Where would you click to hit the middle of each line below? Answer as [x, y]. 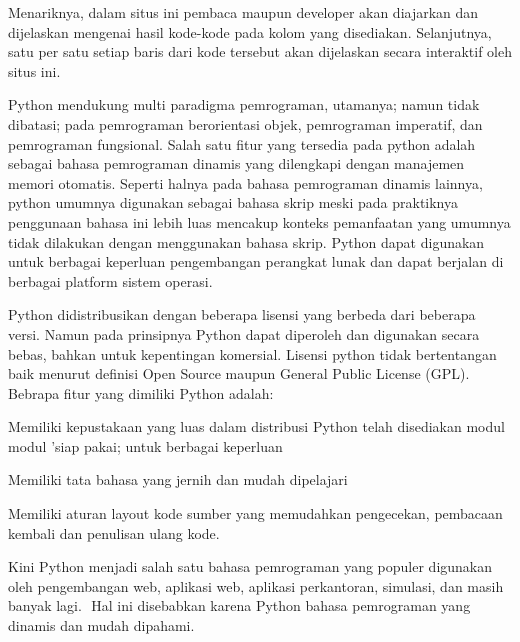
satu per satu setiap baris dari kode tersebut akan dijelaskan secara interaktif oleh [260, 51]
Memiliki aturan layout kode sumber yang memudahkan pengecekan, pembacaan [255, 513]
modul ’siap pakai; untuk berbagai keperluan [145, 445]
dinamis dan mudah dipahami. [101, 625]
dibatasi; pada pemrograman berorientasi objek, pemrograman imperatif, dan [245, 123]
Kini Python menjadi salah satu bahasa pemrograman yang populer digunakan [250, 566]
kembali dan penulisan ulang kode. [114, 532]
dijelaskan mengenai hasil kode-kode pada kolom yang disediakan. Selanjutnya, [250, 31]
